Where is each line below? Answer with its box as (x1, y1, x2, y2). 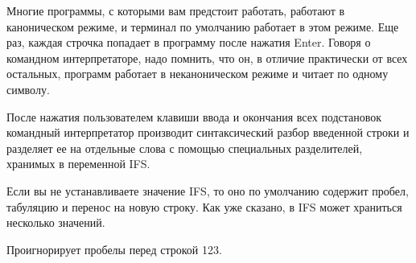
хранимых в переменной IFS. (6, 155, 150, 172)
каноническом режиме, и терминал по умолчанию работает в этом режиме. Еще (6, 18, 399, 35)
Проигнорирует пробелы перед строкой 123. (6, 240, 222, 257)
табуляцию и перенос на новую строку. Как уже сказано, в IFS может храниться (6, 198, 402, 215)
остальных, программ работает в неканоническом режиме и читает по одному (6, 65, 389, 82)
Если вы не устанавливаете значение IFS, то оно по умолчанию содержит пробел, (6, 182, 409, 199)
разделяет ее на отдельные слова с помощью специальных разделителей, (6, 139, 363, 156)
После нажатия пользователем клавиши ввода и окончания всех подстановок (6, 108, 382, 125)
